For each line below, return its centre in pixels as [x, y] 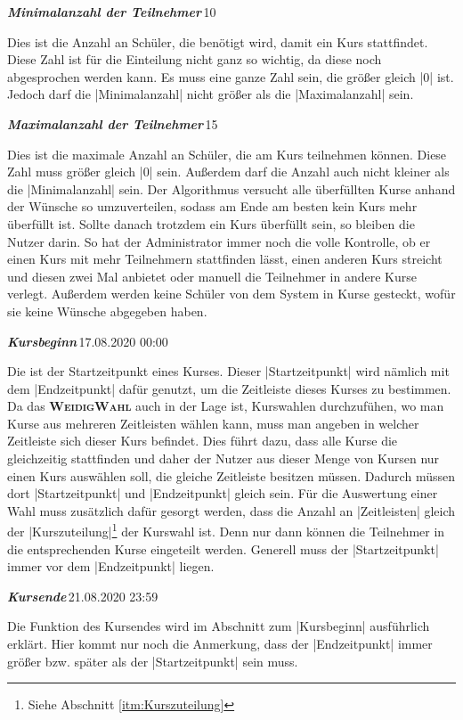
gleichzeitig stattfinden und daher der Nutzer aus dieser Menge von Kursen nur [223, 458]
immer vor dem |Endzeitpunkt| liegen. [111, 566]
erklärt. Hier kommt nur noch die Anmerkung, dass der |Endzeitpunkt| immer [220, 644]
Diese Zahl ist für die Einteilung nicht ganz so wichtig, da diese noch [195, 59]
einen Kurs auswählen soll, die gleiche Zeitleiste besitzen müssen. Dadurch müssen [231, 475]
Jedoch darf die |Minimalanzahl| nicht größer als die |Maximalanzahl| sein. [211, 94]
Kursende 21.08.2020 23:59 [83, 596]
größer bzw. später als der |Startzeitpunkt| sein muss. [153, 661]
